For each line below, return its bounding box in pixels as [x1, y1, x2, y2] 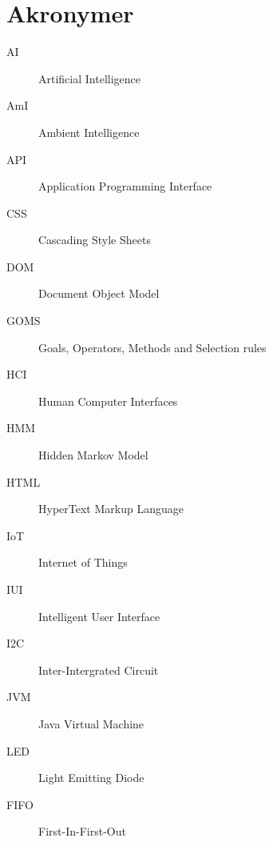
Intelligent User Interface [38, 607, 160, 624]
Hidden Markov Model [38, 447, 148, 463]
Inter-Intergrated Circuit [38, 661, 159, 678]
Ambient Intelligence [38, 123, 140, 140]
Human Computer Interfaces [38, 392, 178, 409]
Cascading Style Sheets [38, 231, 151, 248]
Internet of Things [38, 554, 128, 571]
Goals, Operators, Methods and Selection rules [38, 339, 267, 355]
